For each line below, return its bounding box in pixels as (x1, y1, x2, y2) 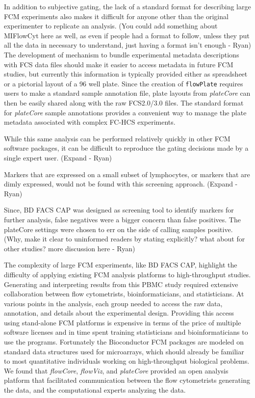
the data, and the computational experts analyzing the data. (4, 385, 186, 395)
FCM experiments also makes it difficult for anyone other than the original (4, 11, 229, 21)
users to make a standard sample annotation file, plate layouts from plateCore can (4, 88, 251, 98)
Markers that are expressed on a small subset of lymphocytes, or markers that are (4, 169, 250, 179)
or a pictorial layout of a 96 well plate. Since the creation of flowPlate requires (4, 78, 243, 88)
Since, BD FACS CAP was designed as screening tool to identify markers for (4, 205, 234, 215)
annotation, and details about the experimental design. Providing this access (4, 308, 234, 318)
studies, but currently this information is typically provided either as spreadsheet (4, 69, 248, 79)
